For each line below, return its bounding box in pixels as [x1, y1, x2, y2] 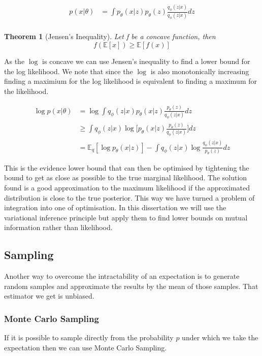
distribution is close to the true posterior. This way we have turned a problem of [4, 192, 255, 203]
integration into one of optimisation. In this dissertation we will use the [4, 202, 226, 213]
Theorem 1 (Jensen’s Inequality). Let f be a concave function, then [4, 31, 216, 42]
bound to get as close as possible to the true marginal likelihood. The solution [4, 172, 247, 183]
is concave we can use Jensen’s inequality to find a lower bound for [42, 56, 250, 67]
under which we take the [182, 332, 258, 343]
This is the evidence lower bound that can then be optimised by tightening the [4, 162, 249, 173]
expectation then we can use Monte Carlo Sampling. [4, 342, 167, 352]
